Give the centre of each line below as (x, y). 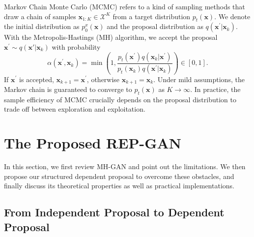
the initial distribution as (42, 26)
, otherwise (103, 79)
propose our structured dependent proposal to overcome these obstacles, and (119, 176)
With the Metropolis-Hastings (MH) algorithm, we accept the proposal (111, 37)
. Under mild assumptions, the (199, 79)
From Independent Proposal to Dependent (114, 212)
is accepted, (36, 79)
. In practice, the (215, 89)
